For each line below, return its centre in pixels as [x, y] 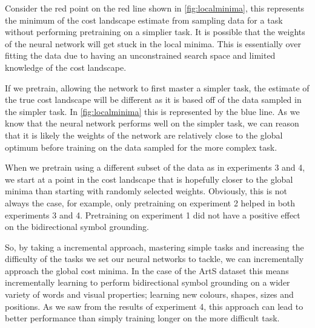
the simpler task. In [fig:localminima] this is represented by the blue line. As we [152, 111]
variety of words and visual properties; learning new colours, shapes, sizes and [149, 294]
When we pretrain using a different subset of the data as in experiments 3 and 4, [155, 167]
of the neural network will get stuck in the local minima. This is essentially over [153, 43]
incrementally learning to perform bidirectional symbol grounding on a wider [148, 282]
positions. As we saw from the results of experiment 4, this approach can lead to [154, 306]
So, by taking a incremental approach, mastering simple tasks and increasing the [154, 247]
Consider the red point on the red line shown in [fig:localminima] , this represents [155, 8]
